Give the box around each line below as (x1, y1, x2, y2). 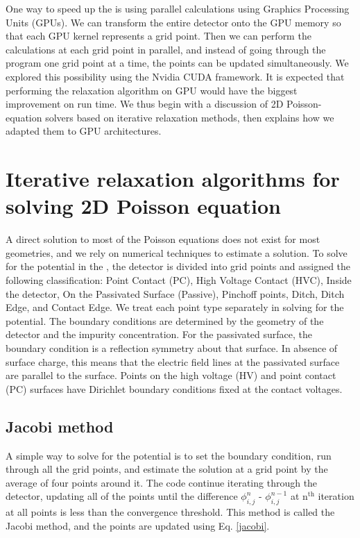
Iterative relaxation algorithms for (6, 165, 340, 193)
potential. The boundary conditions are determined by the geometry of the (6, 313, 324, 328)
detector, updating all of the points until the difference (6, 489, 238, 503)
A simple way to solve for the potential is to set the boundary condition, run (6, 448, 332, 462)
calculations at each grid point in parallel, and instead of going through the (6, 42, 326, 56)
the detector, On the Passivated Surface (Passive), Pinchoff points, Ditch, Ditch (6, 286, 345, 301)
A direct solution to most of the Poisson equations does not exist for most (6, 232, 320, 246)
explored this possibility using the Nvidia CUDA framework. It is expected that (6, 69, 345, 83)
